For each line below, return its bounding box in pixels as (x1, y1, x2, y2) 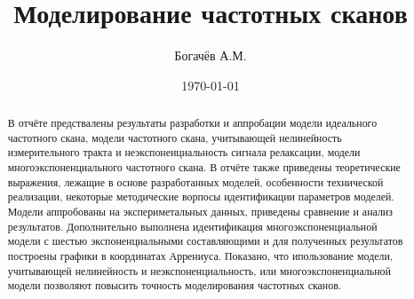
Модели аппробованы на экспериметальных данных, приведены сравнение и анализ (7, 204, 393, 219)
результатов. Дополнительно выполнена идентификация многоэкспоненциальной (7, 218, 378, 233)
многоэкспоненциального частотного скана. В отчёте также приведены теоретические (7, 160, 401, 175)
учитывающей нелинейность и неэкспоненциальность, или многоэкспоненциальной (7, 263, 391, 278)
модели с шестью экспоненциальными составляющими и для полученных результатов (7, 233, 403, 248)
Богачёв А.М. (174, 46, 247, 65)
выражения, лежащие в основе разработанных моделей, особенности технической (7, 174, 384, 189)
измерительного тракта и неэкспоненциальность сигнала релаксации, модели (7, 145, 361, 160)
